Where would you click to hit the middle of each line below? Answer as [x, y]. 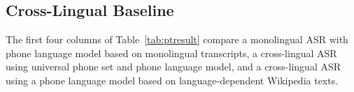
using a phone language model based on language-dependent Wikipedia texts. [172, 80]
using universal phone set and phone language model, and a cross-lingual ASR [174, 67]
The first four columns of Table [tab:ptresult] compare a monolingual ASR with [177, 39]
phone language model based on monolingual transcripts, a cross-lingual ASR [171, 53]
